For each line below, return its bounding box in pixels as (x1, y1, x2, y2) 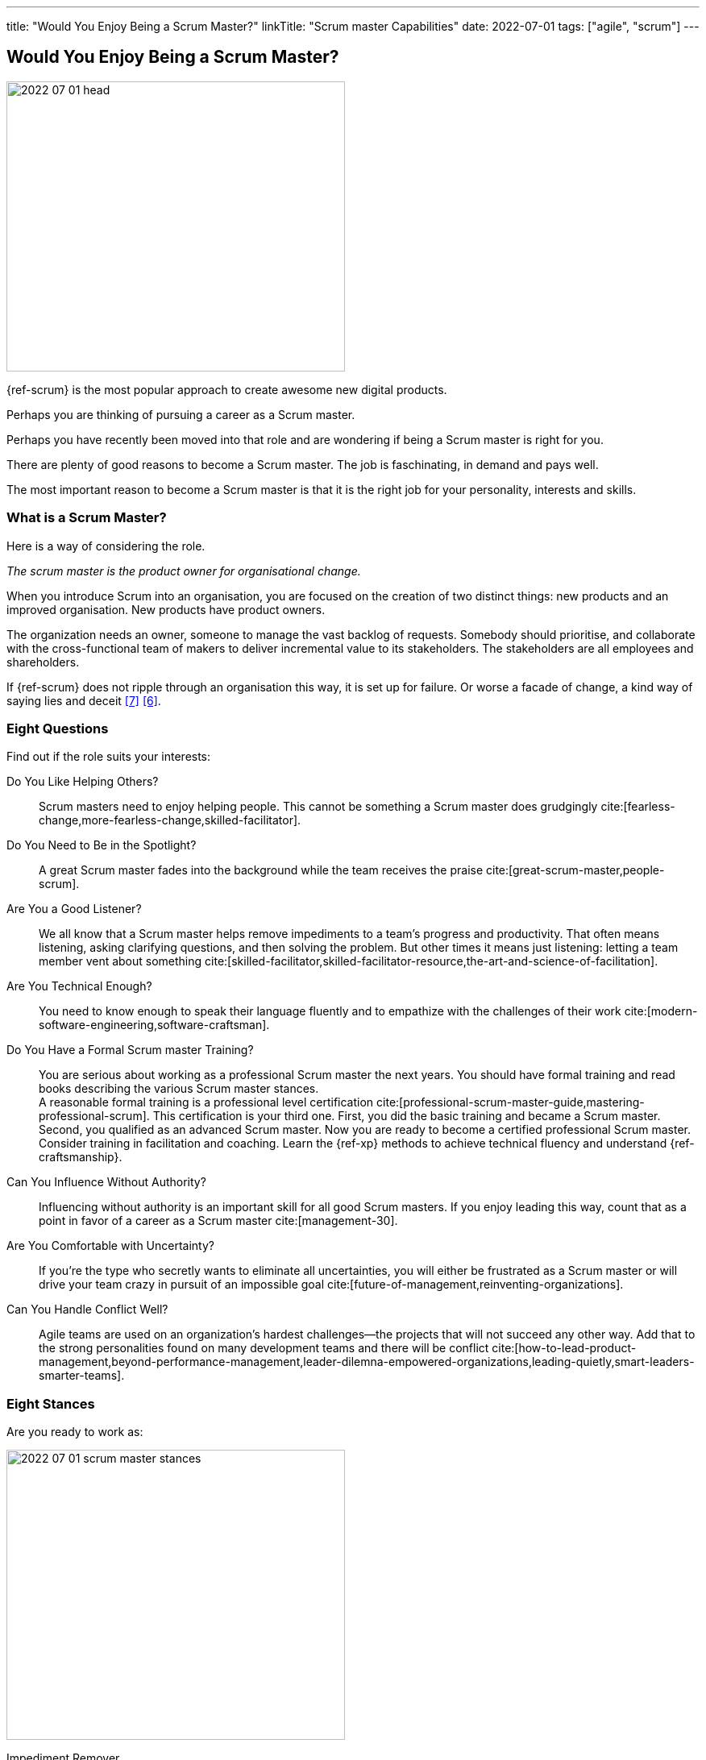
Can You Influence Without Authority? (6, 1175, 206, 1189)
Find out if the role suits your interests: (6, 749, 211, 764)
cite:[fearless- (600, 799, 675, 814)
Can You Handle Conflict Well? (6, 1302, 168, 1317)
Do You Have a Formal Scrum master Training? (6, 1043, 254, 1057)
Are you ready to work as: (6, 1425, 143, 1439)
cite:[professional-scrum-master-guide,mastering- (376, 1095, 645, 1110)
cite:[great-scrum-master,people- (486, 863, 665, 878)
